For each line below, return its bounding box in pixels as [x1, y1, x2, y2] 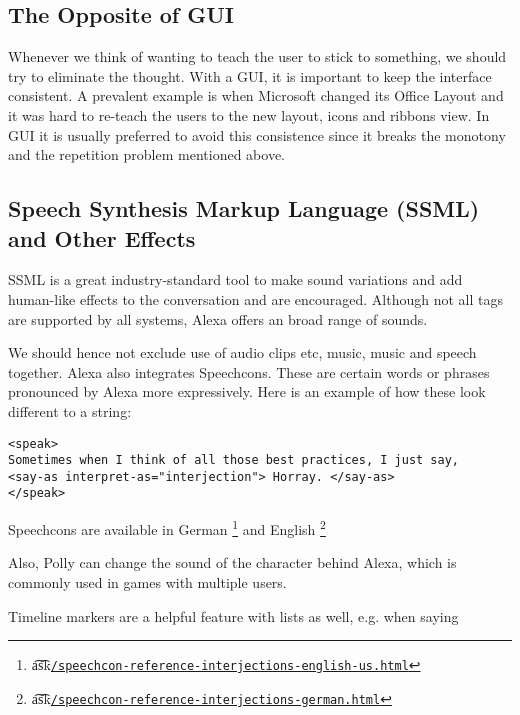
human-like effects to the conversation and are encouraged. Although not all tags [8, 288, 503, 309]
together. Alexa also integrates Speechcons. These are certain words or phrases [8, 361, 490, 382]
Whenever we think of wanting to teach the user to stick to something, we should [8, 46, 507, 67]
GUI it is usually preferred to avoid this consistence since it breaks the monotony [8, 124, 506, 145]
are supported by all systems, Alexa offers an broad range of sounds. [8, 308, 428, 329]
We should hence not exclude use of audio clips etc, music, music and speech [8, 342, 477, 363]
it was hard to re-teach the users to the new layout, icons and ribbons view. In [8, 104, 490, 125]
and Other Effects [8, 222, 196, 253]
